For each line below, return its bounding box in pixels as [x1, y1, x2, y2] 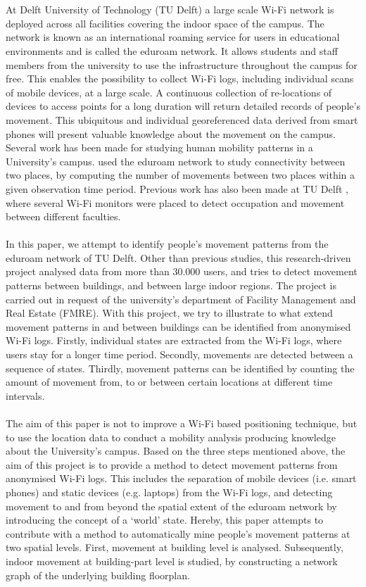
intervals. [6, 388, 45, 403]
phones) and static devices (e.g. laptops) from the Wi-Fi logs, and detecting [6, 484, 333, 499]
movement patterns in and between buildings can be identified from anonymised [6, 319, 351, 334]
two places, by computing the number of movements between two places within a [6, 168, 355, 182]
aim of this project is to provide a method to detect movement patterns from [6, 457, 338, 472]
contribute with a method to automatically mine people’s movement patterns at [6, 526, 351, 541]
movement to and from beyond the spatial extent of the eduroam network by [6, 498, 337, 513]
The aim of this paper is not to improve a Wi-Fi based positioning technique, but [6, 416, 358, 430]
